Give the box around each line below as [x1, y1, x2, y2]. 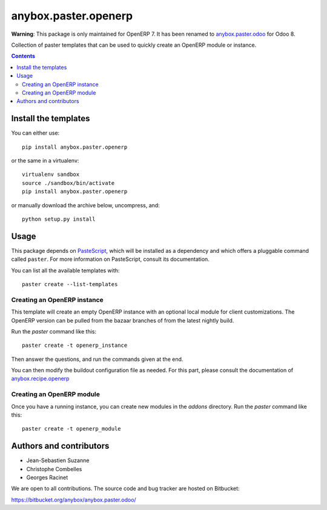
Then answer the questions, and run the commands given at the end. [11, 355, 183, 363]
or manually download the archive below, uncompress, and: [11, 201, 160, 209]
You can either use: [11, 129, 60, 136]
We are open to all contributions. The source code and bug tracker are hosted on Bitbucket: [11, 485, 240, 492]
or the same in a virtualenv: [11, 156, 79, 164]
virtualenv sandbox [22, 171, 80, 178]
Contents [11, 52, 36, 60]
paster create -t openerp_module [22, 425, 121, 432]
